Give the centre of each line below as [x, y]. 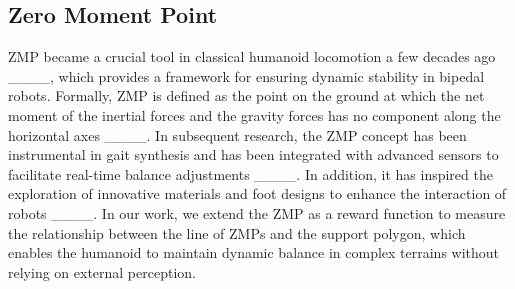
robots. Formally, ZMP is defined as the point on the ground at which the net [246, 95]
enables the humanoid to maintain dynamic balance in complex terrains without [254, 252]
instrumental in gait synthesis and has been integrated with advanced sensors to [253, 154]
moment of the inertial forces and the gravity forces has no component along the [254, 114]
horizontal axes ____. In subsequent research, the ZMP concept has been [237, 134]
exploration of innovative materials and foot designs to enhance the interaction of [257, 193]
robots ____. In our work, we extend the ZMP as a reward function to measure [257, 212]
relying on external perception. [102, 271]
